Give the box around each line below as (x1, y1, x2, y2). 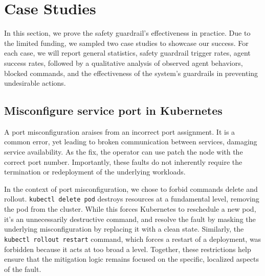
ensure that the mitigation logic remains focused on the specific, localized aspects (4, 254, 259, 264)
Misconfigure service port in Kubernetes (4, 103, 223, 118)
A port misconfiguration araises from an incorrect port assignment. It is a (4, 126, 235, 137)
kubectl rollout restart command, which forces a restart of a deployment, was (4, 233, 261, 244)
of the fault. (4, 263, 41, 274)
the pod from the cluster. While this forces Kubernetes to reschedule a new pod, (4, 204, 256, 214)
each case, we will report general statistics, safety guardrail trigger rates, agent (4, 47, 251, 58)
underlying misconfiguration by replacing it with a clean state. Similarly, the (4, 223, 244, 234)
